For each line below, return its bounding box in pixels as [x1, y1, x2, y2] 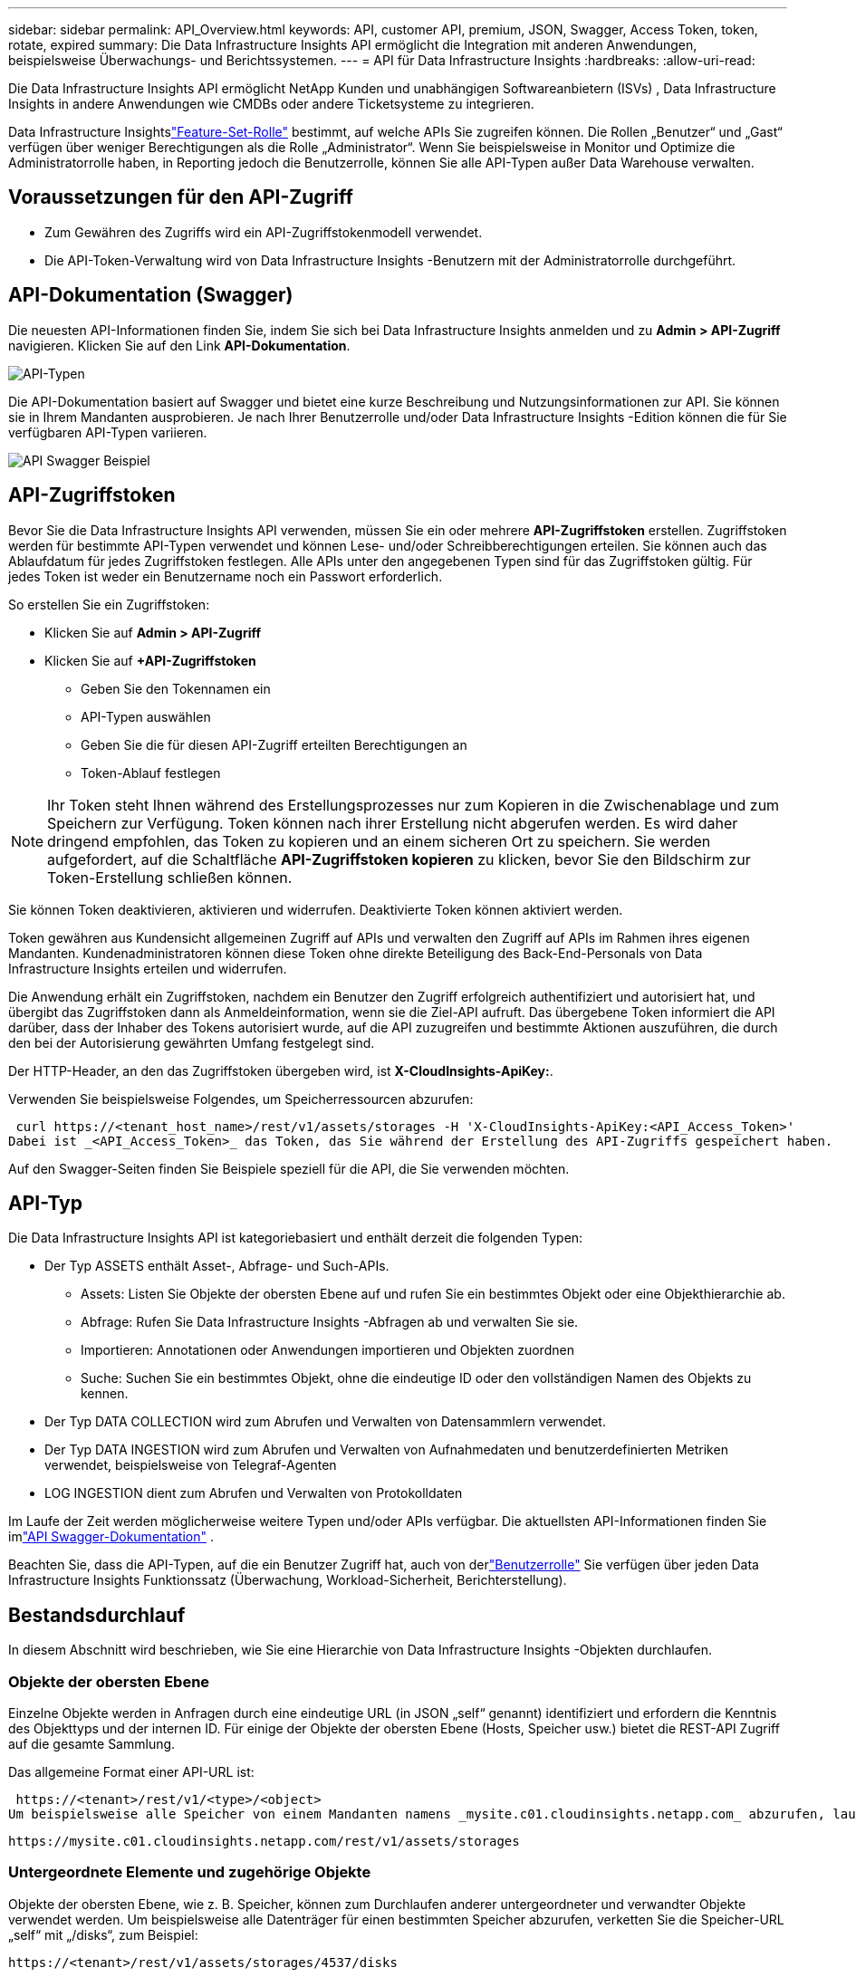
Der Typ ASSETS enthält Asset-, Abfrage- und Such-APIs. [44, 1258, 390, 1274]
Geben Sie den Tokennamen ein [81, 680, 271, 696]
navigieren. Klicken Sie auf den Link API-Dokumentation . [8, 337, 351, 353]
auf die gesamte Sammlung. [8, 1735, 176, 1751]
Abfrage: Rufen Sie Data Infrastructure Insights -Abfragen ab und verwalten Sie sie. [81, 1314, 579, 1330]
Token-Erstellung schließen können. [47, 868, 293, 887]
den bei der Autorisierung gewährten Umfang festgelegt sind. [8, 1034, 375, 1051]
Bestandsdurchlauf [8, 1603, 186, 1627]
